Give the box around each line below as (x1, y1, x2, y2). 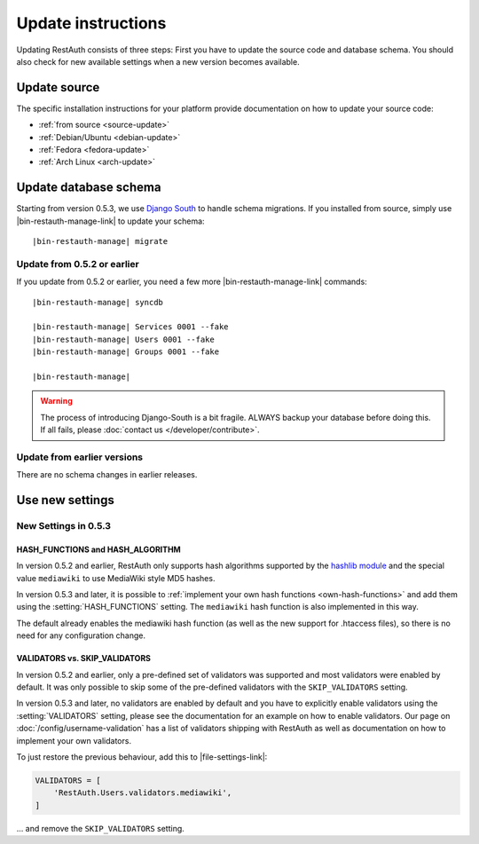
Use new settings (16, 493, 114, 508)
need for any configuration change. (16, 630, 146, 641)
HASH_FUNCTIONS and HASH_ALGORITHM (16, 544, 181, 555)
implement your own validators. (16, 735, 132, 745)
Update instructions (16, 13, 167, 33)
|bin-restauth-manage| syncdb (32, 297, 164, 307)
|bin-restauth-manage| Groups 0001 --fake (32, 347, 220, 357)
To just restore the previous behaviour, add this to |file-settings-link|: (16, 751, 268, 762)
